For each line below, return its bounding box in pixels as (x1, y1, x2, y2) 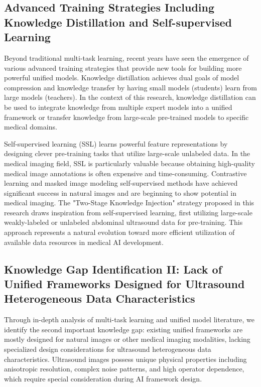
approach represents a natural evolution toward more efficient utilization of (4, 227, 235, 237)
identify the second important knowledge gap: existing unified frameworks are (4, 324, 243, 334)
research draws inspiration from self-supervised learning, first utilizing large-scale (4, 207, 252, 217)
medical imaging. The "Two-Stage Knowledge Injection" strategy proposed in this (4, 197, 254, 208)
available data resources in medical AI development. (4, 236, 164, 247)
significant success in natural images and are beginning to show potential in (4, 187, 236, 198)
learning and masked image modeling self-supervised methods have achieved (4, 178, 238, 188)
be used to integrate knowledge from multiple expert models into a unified (4, 101, 232, 112)
